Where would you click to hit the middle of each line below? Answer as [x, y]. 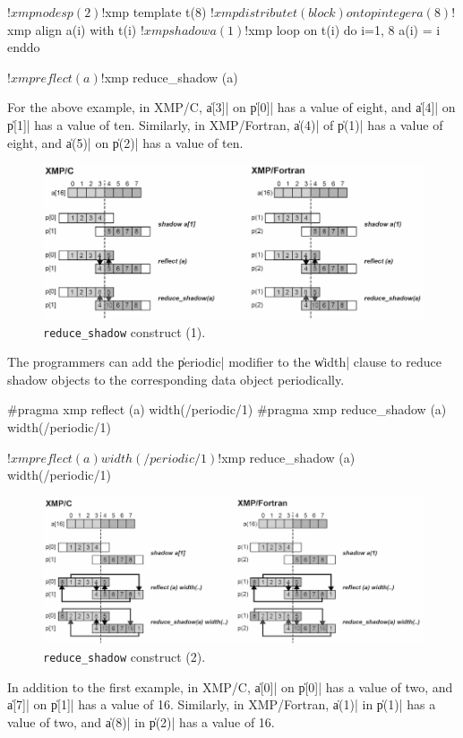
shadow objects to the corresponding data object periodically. [176, 379]
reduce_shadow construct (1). [124, 331]
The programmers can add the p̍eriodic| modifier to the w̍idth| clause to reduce [224, 362]
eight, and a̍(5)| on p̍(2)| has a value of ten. [125, 142]
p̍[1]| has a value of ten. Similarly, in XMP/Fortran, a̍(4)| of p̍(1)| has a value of [225, 124]
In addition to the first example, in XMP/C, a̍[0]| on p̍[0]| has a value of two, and [230, 686]
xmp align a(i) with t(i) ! [76, 29]
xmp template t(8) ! [159, 12]
